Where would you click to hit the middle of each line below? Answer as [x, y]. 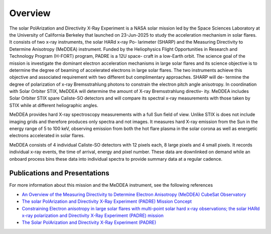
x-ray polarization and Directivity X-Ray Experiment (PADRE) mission [93, 215]
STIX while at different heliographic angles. [54, 105]
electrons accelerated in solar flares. [47, 136]
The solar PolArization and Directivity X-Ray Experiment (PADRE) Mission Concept [107, 201]
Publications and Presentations [59, 173]
